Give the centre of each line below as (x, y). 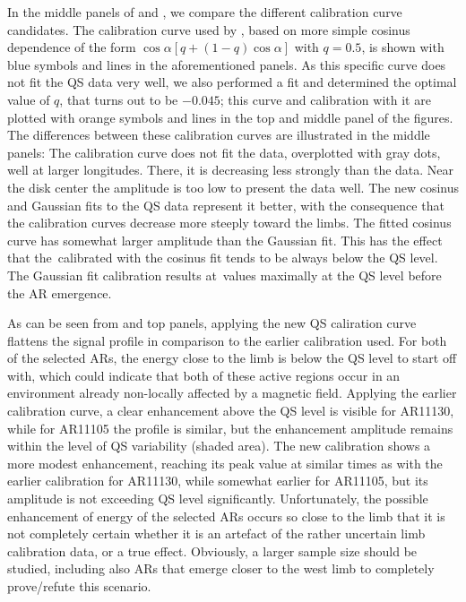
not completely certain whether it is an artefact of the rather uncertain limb (216, 533)
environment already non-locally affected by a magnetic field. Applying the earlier (232, 393)
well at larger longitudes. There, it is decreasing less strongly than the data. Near (231, 170)
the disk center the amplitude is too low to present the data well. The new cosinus (233, 187)
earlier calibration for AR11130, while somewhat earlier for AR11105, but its (218, 481)
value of (29, 99)
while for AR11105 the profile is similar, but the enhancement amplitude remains (230, 428)
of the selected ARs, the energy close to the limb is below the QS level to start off (232, 358)
